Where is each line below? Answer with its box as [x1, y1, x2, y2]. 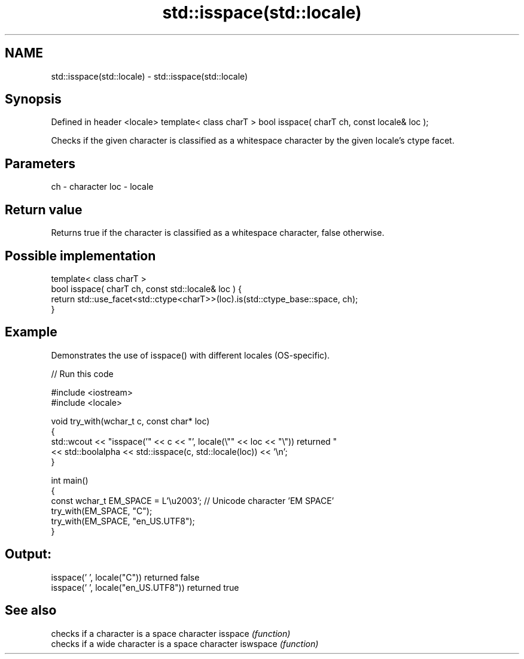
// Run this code [51, 368, 114, 379]
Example [5, 324, 57, 340]
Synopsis [5, 92, 62, 107]
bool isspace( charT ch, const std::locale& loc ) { [51, 283, 242, 294]
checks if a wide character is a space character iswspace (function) [51, 638, 319, 649]
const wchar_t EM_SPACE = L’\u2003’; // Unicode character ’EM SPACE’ [51, 495, 334, 506]
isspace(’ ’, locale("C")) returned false [51, 572, 200, 582]
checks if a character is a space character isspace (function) [51, 628, 291, 639]
